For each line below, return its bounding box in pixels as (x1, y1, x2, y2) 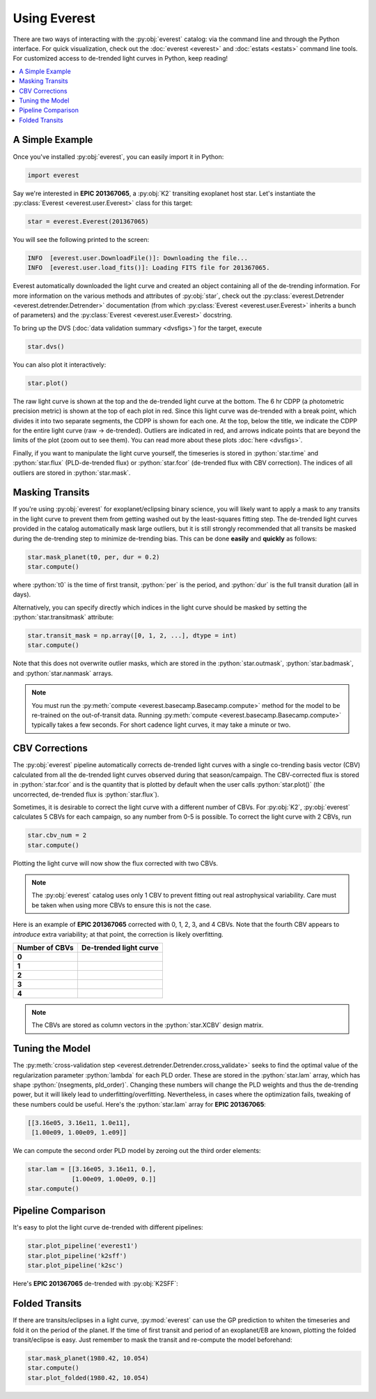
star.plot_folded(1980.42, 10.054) (27, 1374, 149, 1382)
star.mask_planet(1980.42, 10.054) (27, 1354, 149, 1362)
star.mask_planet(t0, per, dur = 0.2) (27, 553, 160, 561)
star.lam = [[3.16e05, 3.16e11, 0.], (27, 1165, 157, 1173)
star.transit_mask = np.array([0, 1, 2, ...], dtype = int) (27, 632, 237, 640)
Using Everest (13, 10, 95, 26)
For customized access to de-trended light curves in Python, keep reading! (13, 54, 228, 63)
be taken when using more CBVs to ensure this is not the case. (31, 900, 212, 909)
